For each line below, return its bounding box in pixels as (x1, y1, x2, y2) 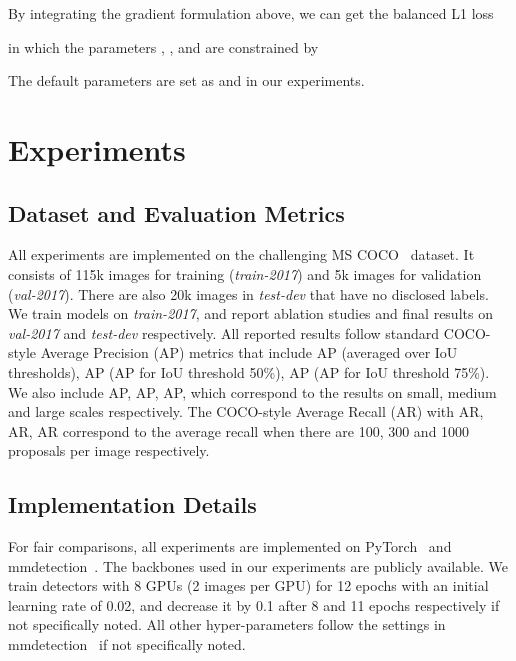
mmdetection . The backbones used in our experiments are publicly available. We (8, 555, 509, 576)
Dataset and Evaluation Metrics (8, 197, 345, 228)
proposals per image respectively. (8, 440, 210, 461)
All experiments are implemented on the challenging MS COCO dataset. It (8, 244, 475, 265)
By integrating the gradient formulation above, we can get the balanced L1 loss (8, 3, 494, 23)
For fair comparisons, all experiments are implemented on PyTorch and (8, 536, 452, 557)
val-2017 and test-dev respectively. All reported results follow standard (8, 322, 440, 343)
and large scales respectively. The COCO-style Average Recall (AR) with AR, (8, 401, 484, 422)
